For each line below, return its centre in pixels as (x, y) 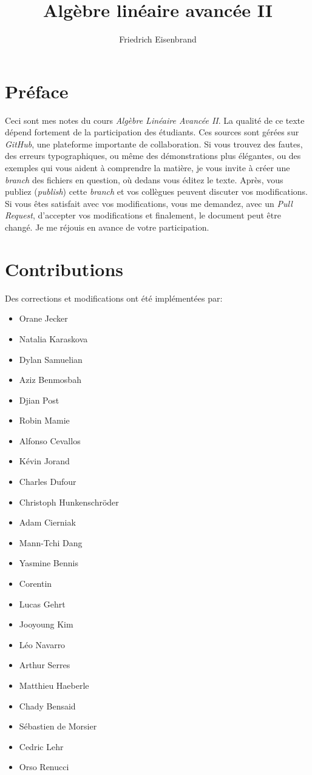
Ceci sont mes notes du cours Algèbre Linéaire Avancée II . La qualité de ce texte (155, 120)
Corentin (36, 584)
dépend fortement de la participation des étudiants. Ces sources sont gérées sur (152, 132)
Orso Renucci (44, 767)
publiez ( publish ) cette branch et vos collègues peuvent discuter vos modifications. (157, 191)
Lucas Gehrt (42, 604)
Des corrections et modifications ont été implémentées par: (114, 298)
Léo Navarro (42, 644)
